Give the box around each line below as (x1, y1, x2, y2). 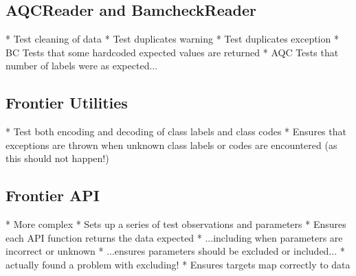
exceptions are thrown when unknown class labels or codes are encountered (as (5, 137, 337, 152)
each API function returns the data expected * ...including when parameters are (5, 230, 343, 244)
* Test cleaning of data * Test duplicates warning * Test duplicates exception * (5, 32, 339, 46)
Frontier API (5, 185, 100, 206)
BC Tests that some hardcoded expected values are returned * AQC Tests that (5, 45, 339, 59)
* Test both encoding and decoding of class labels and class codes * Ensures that (5, 124, 346, 139)
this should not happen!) (5, 151, 109, 165)
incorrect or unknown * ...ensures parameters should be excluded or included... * (5, 244, 345, 258)
